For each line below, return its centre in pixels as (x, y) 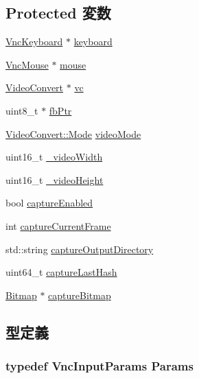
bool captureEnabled (49, 203)
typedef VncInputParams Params (99, 366)
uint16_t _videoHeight (55, 179)
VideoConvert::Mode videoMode (73, 133)
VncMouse (27, 64)
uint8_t (22, 110)
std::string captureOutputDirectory (80, 249)
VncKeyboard (34, 42)
